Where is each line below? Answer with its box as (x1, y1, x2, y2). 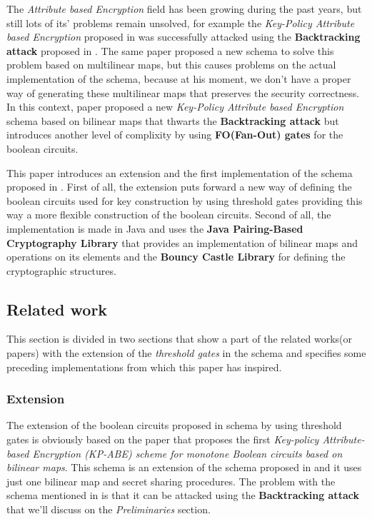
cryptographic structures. (6, 263, 116, 278)
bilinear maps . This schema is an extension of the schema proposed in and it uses (6, 460, 362, 475)
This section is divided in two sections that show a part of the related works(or (6, 331, 353, 346)
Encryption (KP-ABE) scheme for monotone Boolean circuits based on (32, 445, 343, 460)
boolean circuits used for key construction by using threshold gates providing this (6, 193, 363, 208)
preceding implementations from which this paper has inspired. (6, 359, 282, 374)
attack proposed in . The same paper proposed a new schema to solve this (6, 43, 334, 58)
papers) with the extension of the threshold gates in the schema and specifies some (6, 346, 366, 361)
